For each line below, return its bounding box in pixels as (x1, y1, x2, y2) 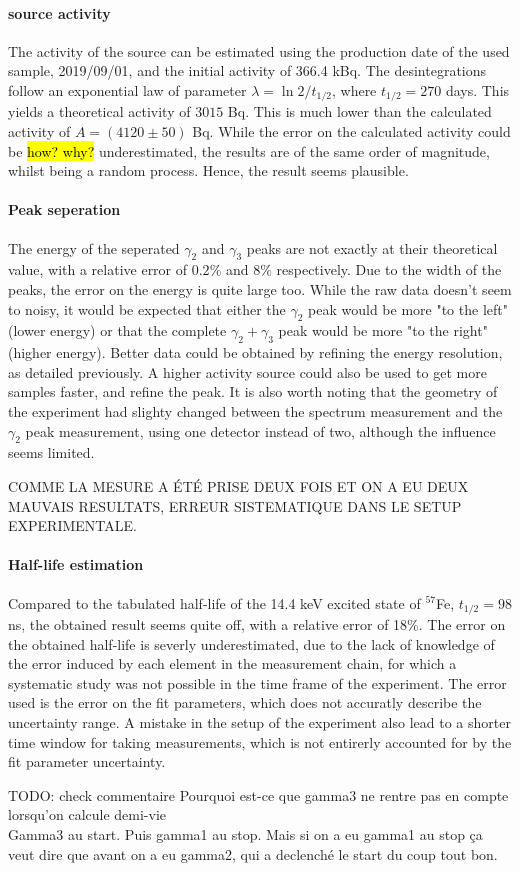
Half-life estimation (8, 554, 144, 575)
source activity (8, 2, 111, 23)
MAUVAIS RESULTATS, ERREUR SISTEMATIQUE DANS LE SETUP (8, 495, 462, 516)
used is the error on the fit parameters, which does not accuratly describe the (8, 692, 482, 713)
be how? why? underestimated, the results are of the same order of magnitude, (8, 140, 490, 161)
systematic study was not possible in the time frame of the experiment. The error (8, 672, 507, 693)
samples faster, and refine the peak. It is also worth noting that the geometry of (8, 381, 498, 402)
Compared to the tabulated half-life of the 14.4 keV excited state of (8, 592, 421, 613)
